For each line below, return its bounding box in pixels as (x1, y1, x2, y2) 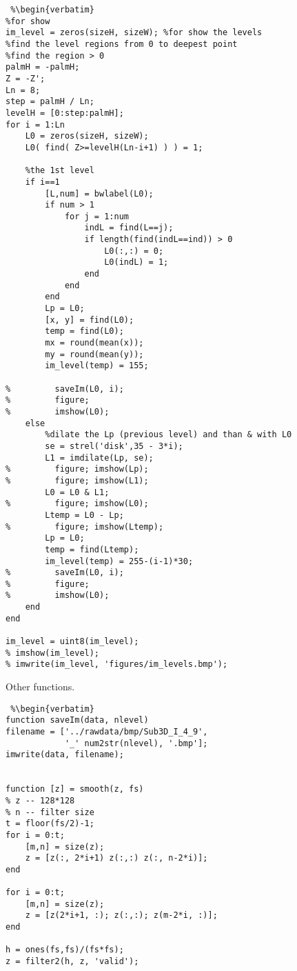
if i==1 (25, 177, 60, 187)
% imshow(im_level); (6, 648, 100, 658)
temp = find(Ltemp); (45, 544, 139, 554)
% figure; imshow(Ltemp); (6, 521, 164, 532)
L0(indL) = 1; (104, 257, 169, 268)
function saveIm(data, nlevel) (6, 715, 149, 725)
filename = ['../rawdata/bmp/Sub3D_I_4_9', (6, 726, 208, 737)
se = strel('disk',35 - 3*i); (45, 441, 183, 451)
